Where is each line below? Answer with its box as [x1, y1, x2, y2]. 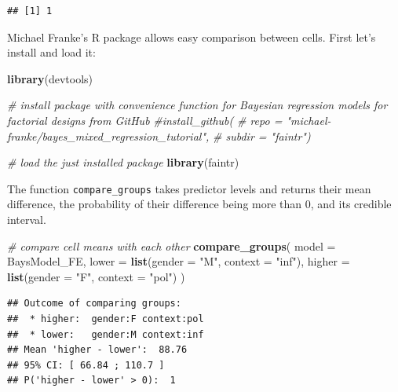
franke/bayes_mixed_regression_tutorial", [7, 127, 210, 144]
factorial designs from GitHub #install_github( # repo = [7, 112, 283, 128]
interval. [7, 211, 46, 227]
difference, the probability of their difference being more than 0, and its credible [7, 196, 392, 212]
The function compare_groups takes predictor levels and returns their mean [7, 180, 371, 196]
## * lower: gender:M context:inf [7, 328, 204, 340]
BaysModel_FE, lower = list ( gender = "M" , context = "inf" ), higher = [7, 253, 350, 269]
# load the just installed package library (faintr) [7, 154, 239, 170]
